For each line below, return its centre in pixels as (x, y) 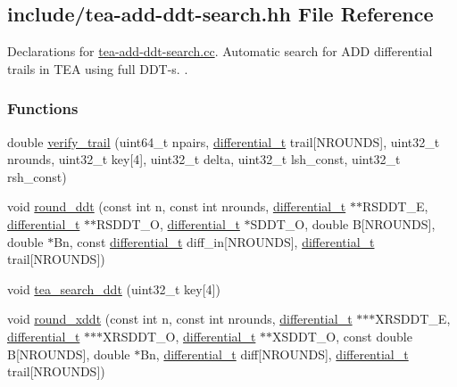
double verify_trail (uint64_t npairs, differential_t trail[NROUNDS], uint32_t (224, 141)
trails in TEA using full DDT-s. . (98, 68)
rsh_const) (37, 176)
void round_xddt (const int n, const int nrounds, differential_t (180, 319)
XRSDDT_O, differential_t (179, 336)
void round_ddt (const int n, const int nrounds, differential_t (177, 206)
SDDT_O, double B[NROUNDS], (343, 223)
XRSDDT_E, (413, 319)
